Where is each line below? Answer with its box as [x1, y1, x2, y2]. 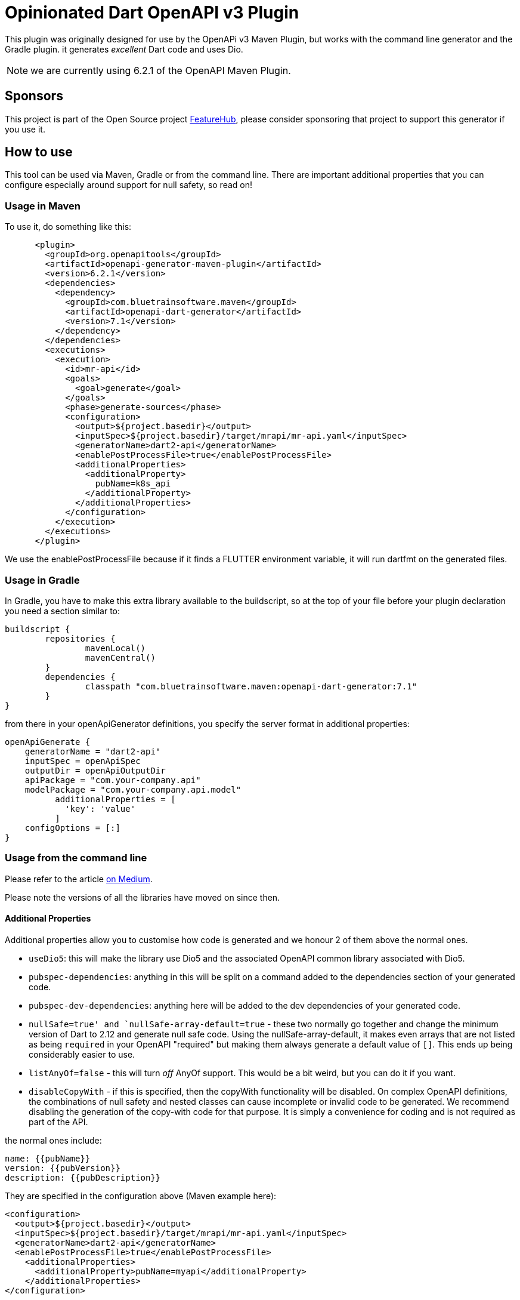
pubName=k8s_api [95, 479, 171, 489]
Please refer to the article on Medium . [5, 873, 153, 884]
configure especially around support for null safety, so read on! [5, 180, 253, 190]
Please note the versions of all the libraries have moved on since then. [5, 892, 280, 902]
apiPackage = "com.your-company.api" [24, 775, 201, 785]
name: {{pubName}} [5, 1153, 91, 1163]
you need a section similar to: [5, 605, 120, 616]
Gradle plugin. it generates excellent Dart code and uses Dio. [5, 44, 243, 54]
